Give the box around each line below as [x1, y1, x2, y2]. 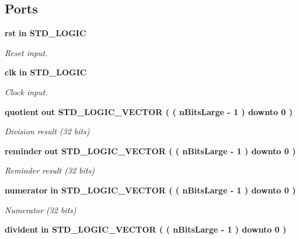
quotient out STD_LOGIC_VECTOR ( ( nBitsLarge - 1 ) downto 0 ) [5, 105, 293, 117]
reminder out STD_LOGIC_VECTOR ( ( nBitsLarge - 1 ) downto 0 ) [5, 144, 296, 157]
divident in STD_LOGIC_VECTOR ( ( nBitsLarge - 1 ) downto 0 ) [5, 223, 287, 235]
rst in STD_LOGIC [5, 27, 86, 39]
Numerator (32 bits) [5, 203, 76, 216]
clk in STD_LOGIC [5, 66, 87, 78]
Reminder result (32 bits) [5, 164, 95, 176]
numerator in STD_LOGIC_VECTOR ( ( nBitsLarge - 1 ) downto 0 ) [5, 183, 296, 196]
